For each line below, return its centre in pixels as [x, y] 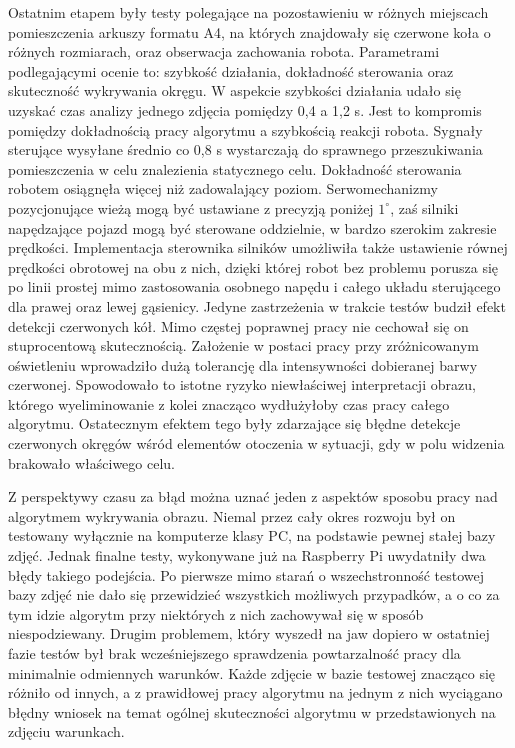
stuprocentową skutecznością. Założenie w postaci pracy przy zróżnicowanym [244, 345]
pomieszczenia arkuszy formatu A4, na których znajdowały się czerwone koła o [249, 31]
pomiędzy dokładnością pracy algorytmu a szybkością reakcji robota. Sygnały [245, 129]
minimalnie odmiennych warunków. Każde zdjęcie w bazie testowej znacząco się [252, 672]
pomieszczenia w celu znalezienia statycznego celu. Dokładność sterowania [235, 168]
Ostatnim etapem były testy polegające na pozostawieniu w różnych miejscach [248, 12]
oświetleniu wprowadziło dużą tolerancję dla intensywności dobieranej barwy [243, 364]
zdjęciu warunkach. [66, 731]
